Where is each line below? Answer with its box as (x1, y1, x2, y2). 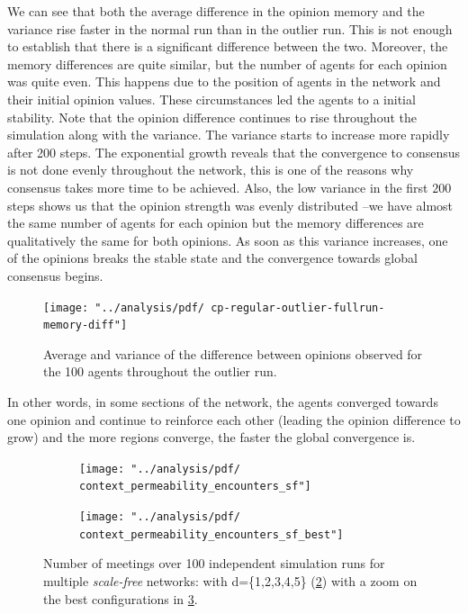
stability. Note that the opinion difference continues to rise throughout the (7, 107, 417, 126)
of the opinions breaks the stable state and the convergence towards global (7, 248, 418, 267)
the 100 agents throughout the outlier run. (43, 362, 277, 381)
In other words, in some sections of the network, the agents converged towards (7, 393, 438, 411)
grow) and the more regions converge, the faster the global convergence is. (7, 428, 416, 447)
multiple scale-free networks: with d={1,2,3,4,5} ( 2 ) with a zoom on (43, 572, 418, 590)
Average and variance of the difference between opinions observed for (43, 344, 423, 363)
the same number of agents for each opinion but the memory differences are (7, 213, 424, 232)
